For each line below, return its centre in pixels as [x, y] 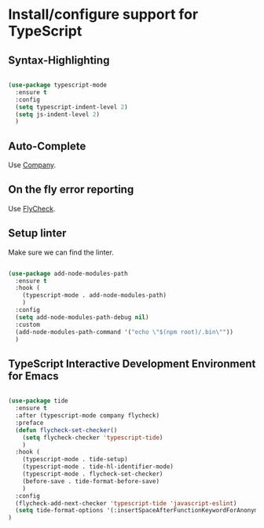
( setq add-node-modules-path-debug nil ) [82, 317]
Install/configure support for [103, 15]
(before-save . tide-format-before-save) [91, 481]
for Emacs [33, 376]
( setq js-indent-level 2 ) [58, 114]
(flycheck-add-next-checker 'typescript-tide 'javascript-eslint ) [126, 503]
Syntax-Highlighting [59, 60]
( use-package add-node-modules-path [68, 273]
